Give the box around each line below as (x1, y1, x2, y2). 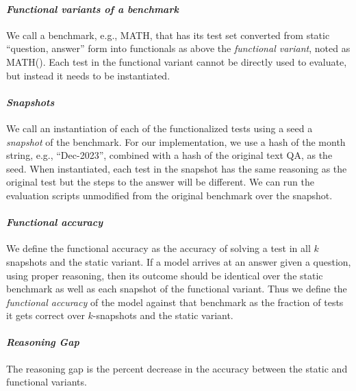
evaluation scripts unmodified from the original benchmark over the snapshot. (6, 188, 333, 202)
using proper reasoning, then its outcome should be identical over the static (6, 268, 323, 282)
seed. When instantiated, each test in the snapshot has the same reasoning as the (6, 161, 347, 175)
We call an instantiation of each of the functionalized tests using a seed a (6, 121, 313, 135)
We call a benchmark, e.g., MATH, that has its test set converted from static (6, 27, 330, 42)
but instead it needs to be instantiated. (6, 68, 170, 82)
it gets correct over (6, 308, 85, 323)
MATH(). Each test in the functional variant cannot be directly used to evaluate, (6, 54, 347, 68)
